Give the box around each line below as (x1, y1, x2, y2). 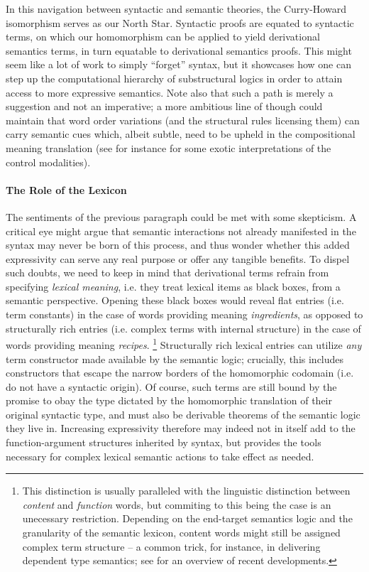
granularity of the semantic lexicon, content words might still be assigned (22, 525, 341, 540)
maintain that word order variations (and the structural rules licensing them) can (6, 112, 360, 127)
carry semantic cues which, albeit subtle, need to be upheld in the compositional (6, 126, 356, 141)
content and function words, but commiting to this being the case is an (22, 497, 331, 512)
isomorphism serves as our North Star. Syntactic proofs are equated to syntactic (6, 15, 354, 30)
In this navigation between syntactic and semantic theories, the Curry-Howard (6, 1, 346, 16)
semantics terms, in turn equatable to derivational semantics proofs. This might (6, 43, 352, 58)
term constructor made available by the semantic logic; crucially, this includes (6, 351, 344, 366)
